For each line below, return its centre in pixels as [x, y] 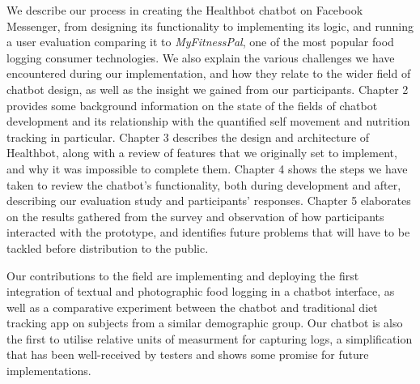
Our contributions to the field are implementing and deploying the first [183, 275]
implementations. [49, 371]
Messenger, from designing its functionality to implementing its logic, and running [210, 26]
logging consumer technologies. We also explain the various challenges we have [201, 57]
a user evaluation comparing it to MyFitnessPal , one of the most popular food [200, 42]
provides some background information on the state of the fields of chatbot [192, 105]
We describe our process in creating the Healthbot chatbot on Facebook [185, 10]
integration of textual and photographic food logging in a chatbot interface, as [201, 291]
